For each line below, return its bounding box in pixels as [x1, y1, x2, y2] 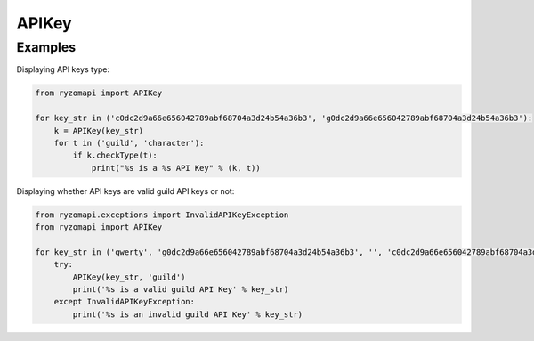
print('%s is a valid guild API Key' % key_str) [72, 285, 289, 295]
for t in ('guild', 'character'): [53, 138, 205, 148]
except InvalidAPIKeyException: [53, 296, 196, 307]
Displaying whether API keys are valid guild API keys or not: [16, 185, 235, 196]
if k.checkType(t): [72, 150, 158, 160]
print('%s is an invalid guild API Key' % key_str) [72, 309, 303, 320]
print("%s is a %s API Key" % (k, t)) [91, 163, 262, 173]
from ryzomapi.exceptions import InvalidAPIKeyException [35, 209, 289, 220]
